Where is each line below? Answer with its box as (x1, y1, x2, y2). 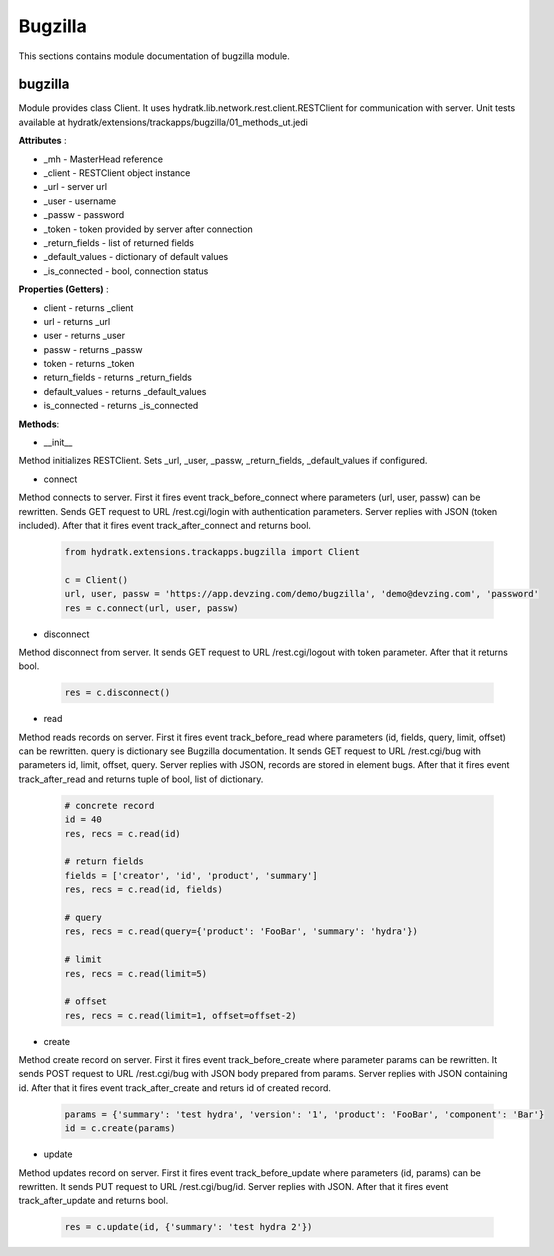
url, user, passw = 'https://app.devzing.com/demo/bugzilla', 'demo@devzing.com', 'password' (64, 588, 540, 600)
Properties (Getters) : (18, 283, 109, 295)
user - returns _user (43, 330, 126, 342)
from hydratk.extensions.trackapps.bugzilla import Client (64, 546, 360, 557)
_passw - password (43, 209, 125, 221)
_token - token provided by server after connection (43, 223, 254, 235)
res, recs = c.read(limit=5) (64, 968, 208, 979)
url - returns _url (43, 315, 111, 327)
